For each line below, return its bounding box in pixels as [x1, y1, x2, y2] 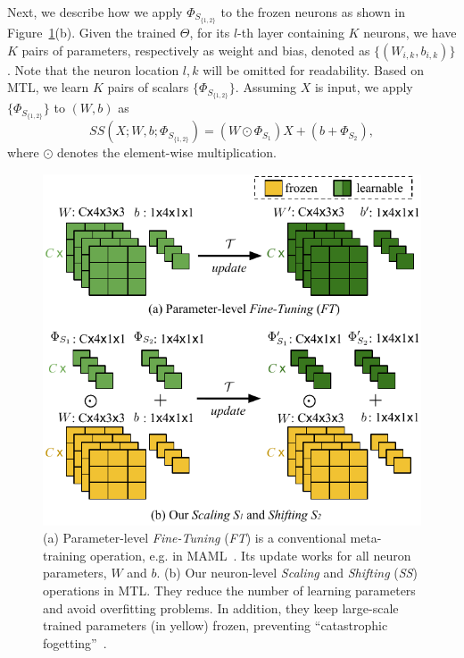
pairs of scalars [107, 78, 189, 97]
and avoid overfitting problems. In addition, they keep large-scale [43, 598, 399, 617]
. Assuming [235, 78, 297, 97]
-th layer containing [237, 23, 344, 42]
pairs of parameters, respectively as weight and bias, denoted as [21, 40, 370, 59]
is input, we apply [314, 78, 413, 97]
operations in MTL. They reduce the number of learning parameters [43, 580, 416, 599]
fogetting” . [43, 633, 107, 652]
